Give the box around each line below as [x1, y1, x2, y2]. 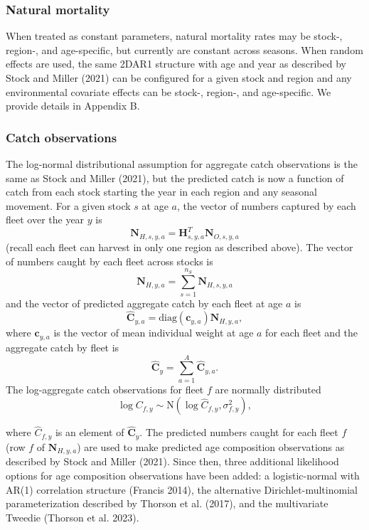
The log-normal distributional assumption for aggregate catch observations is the [6, 157, 358, 171]
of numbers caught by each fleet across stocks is [6, 253, 213, 268]
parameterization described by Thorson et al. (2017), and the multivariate [6, 496, 328, 511]
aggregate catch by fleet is [6, 339, 119, 354]
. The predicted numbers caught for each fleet [139, 425, 338, 440]
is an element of [55, 425, 124, 440]
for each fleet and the [265, 325, 358, 340]
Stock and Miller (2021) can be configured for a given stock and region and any [6, 70, 352, 85]
